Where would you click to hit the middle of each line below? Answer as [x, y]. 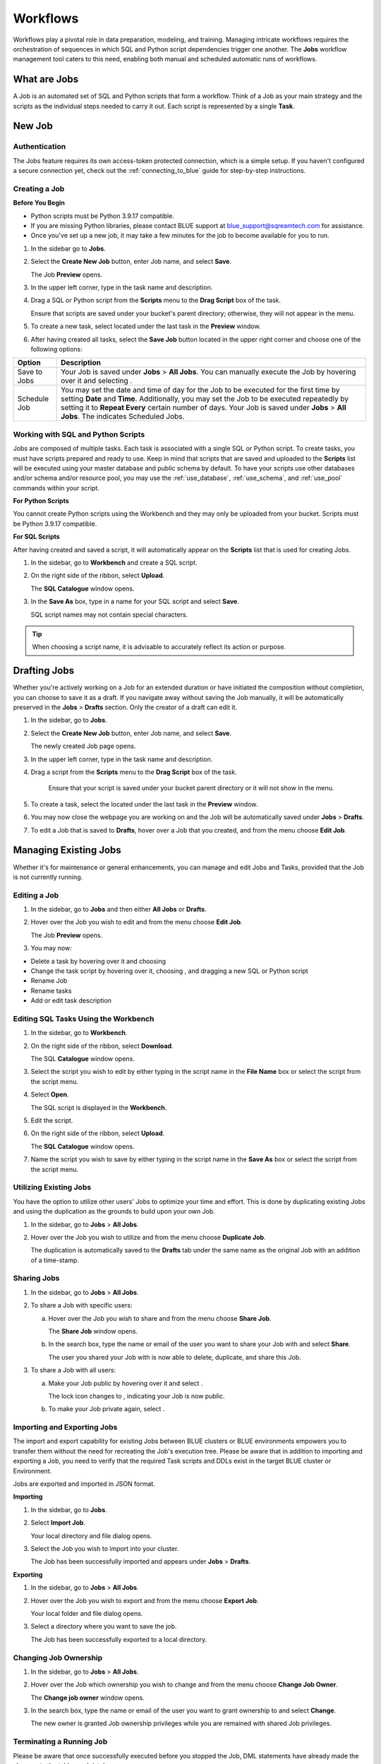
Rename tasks [51, 991]
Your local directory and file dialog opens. [91, 1535]
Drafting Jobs [43, 671]
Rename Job [49, 981]
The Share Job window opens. [93, 1331]
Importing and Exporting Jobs [65, 1427]
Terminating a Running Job [60, 1741]
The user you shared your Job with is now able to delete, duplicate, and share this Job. [175, 1357]
